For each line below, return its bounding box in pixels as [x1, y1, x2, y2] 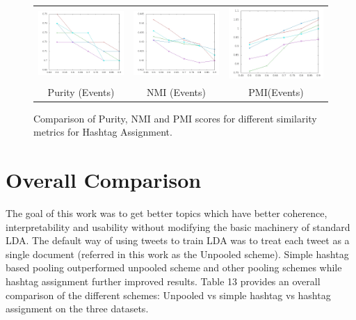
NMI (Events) [146, 84, 207, 99]
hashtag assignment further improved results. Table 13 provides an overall [6, 273, 321, 288]
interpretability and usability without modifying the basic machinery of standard [6, 219, 350, 234]
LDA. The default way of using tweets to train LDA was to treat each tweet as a [6, 233, 350, 248]
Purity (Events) [47, 84, 115, 99]
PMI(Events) [248, 84, 304, 99]
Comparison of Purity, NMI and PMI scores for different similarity [33, 111, 317, 125]
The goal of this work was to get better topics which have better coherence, [6, 206, 327, 220]
